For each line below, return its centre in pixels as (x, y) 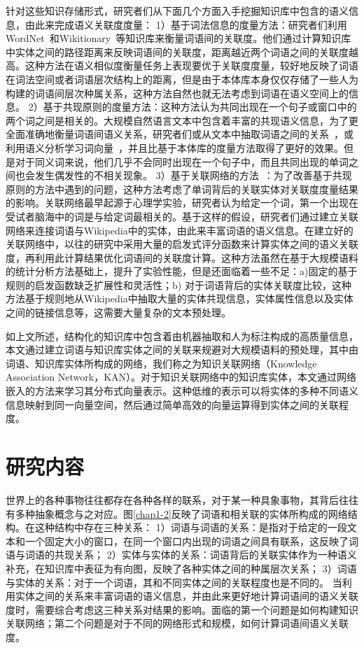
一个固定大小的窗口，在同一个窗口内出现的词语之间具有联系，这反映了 (187, 541)
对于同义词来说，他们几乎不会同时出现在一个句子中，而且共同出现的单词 (182, 161)
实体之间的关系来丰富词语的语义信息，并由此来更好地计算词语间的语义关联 (187, 596)
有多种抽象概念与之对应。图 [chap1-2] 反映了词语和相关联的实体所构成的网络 (177, 513)
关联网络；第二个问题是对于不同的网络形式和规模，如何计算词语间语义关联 (177, 623)
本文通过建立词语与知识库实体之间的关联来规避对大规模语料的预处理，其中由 (182, 350)
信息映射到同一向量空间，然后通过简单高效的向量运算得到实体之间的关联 (172, 404)
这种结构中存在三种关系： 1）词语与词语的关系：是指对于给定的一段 (191, 527)
